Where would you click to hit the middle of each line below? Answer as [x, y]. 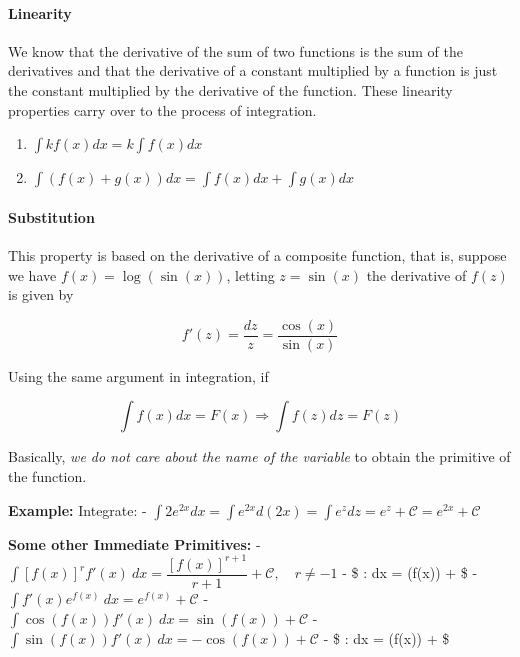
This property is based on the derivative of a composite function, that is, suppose [257, 254]
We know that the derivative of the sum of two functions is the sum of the [235, 50]
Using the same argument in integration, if [138, 375]
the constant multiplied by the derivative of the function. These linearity [230, 89]
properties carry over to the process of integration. [162, 109]
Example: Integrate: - [77, 509]
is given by [41, 294]
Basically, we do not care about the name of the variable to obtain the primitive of [259, 456]
